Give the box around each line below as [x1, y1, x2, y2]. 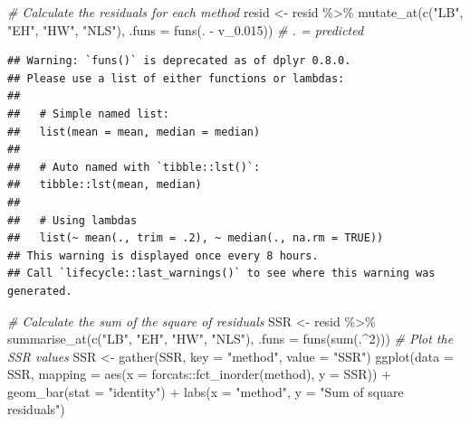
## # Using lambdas [7, 213, 138, 227]
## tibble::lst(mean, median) [7, 178, 202, 192]
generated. [7, 284, 72, 297]
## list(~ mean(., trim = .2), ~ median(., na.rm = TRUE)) [7, 231, 384, 245]
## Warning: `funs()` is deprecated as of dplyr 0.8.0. [7, 54, 351, 68]
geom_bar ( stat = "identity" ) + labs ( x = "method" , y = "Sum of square [7, 382, 404, 401]
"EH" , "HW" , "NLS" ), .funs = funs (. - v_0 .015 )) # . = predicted [7, 20, 364, 39]
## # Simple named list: [7, 107, 169, 120]
